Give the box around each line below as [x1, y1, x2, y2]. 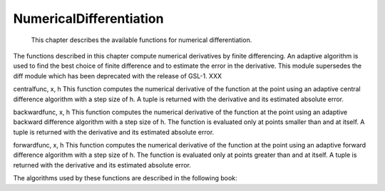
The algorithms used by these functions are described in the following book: [13, 174, 238, 182]
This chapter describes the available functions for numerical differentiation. [31, 36, 252, 44]
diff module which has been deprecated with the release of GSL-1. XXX [13, 71, 222, 80]
